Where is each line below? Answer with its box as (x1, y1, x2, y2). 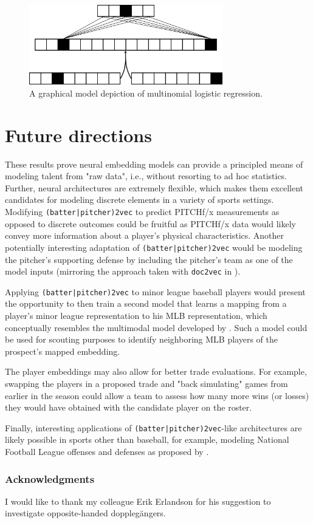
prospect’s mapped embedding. (5, 344, 120, 357)
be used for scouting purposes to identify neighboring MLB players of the (5, 333, 278, 346)
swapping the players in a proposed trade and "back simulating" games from (5, 377, 288, 390)
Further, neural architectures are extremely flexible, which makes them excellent (5, 181, 303, 194)
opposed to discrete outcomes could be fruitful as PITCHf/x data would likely (5, 217, 296, 230)
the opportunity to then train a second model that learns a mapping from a (5, 297, 287, 310)
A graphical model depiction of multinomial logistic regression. (29, 86, 263, 99)
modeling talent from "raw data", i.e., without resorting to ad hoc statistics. (5, 169, 287, 182)
